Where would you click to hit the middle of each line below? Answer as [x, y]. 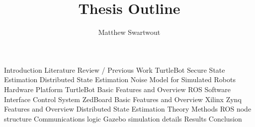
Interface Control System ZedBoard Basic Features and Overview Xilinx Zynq [123, 99]
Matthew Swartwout [129, 32]
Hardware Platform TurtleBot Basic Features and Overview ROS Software [118, 89]
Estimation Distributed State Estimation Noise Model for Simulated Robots [120, 79]
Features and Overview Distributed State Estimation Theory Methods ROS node [128, 109]
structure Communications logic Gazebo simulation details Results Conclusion [123, 118]
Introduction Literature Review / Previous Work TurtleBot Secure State [115, 69]
